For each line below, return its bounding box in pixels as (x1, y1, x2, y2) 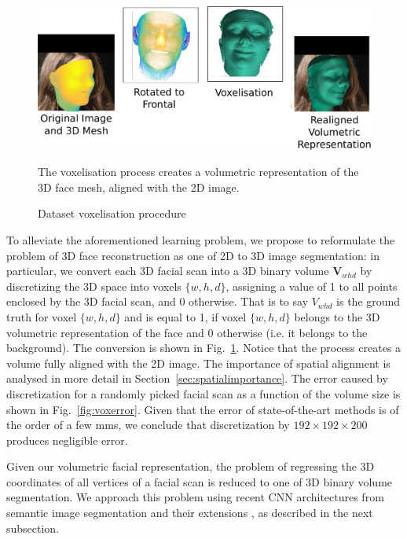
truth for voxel (6, 308, 77, 324)
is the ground (336, 293, 401, 310)
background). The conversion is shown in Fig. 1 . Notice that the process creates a (6, 339, 401, 356)
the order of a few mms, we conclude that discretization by (6, 416, 290, 433)
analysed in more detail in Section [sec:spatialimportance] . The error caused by (6, 370, 388, 387)
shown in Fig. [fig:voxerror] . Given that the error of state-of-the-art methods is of (6, 401, 399, 417)
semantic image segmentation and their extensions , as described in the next (6, 504, 373, 521)
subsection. (6, 519, 60, 536)
